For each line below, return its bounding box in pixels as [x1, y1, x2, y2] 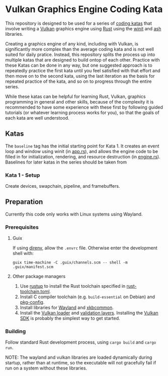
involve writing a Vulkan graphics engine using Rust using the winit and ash [5, 25, 161, 31]
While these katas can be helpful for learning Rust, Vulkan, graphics [5, 93, 146, 99]
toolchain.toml [20, 289, 50, 295]
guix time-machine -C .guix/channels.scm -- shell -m [12, 260, 128, 265]
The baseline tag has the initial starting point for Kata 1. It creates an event [5, 143, 159, 149]
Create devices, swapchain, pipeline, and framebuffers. [5, 183, 120, 189]
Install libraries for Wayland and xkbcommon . [20, 304, 114, 311]
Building [5, 328, 26, 335]
